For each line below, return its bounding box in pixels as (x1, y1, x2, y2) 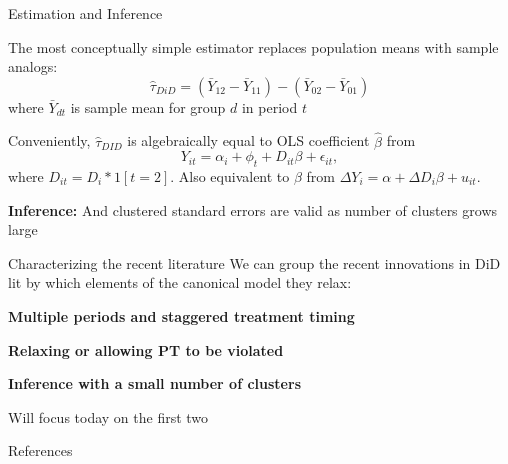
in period (241, 96, 298, 117)
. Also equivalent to (170, 165, 290, 186)
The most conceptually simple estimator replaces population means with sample (8, 36, 499, 57)
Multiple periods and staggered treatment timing (8, 305, 355, 326)
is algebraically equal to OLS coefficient (127, 130, 370, 151)
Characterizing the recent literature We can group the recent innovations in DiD (8, 252, 501, 273)
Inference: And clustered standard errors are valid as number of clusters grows (8, 199, 498, 220)
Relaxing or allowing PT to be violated (8, 339, 284, 360)
